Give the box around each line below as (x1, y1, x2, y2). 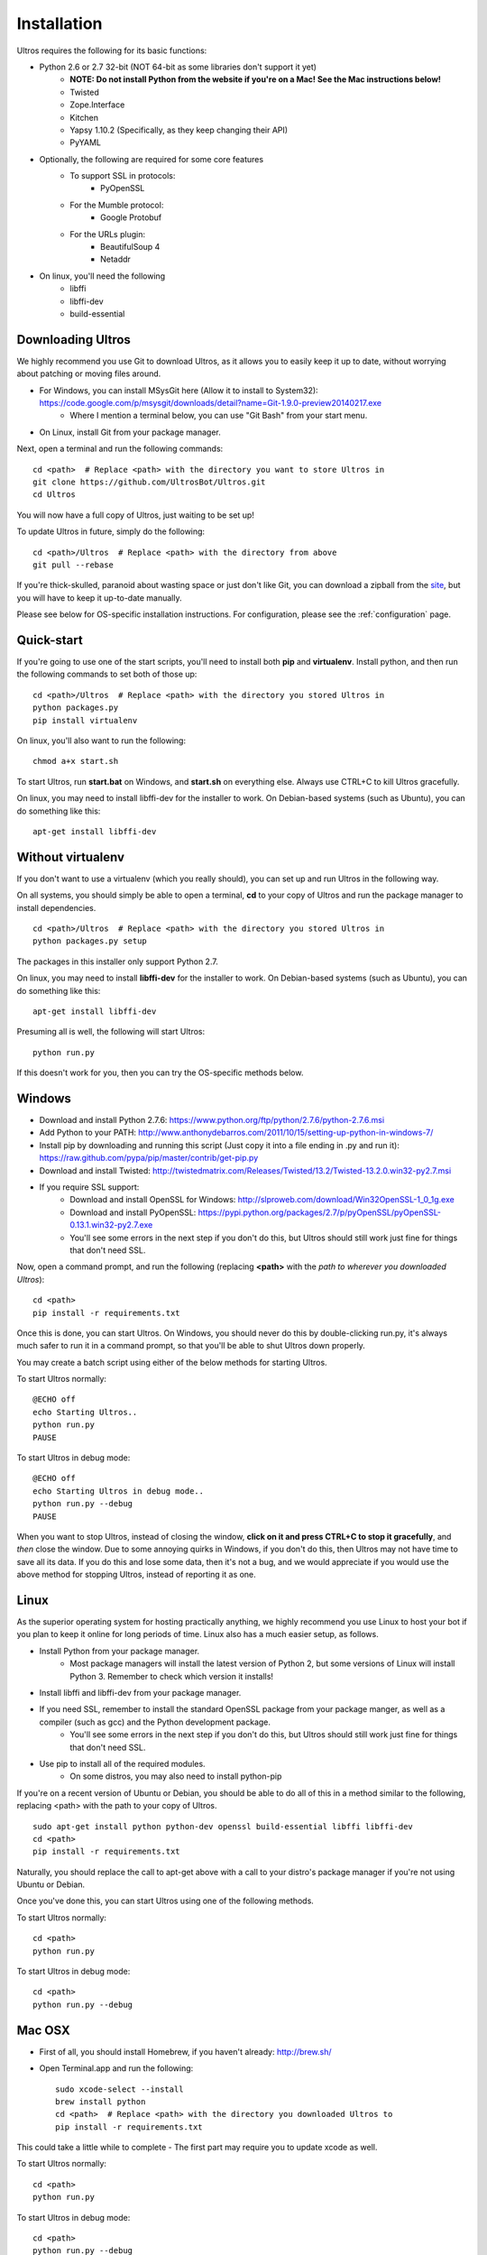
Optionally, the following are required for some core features (39, 153, 264, 164)
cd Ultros (32, 490, 76, 500)
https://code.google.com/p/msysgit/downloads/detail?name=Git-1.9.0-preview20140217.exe (39, 398, 382, 409)
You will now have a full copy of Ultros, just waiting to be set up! (16, 510, 254, 520)
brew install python (55, 2096, 146, 2106)
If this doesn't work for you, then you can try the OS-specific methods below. (16, 1067, 304, 1078)
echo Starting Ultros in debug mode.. (32, 1486, 205, 1496)
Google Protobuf (100, 212, 162, 223)
